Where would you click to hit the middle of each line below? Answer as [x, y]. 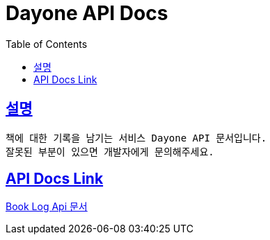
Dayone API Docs [87, 13]
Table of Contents [47, 44]
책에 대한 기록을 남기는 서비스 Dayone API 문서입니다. [136, 138]
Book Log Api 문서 [47, 207]
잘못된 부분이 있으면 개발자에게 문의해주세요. [110, 152]
